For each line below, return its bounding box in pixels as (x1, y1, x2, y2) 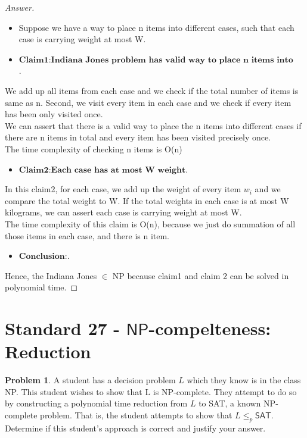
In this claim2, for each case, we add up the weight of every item (5, 183, 241, 195)
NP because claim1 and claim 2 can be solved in (112, 269, 289, 281)
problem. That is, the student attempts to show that (40, 408, 232, 421)
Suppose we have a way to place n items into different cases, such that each (18, 21, 294, 33)
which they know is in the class (187, 374, 301, 386)
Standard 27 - (5, 316, 120, 340)
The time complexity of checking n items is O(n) (5, 142, 182, 155)
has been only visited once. (5, 108, 103, 120)
